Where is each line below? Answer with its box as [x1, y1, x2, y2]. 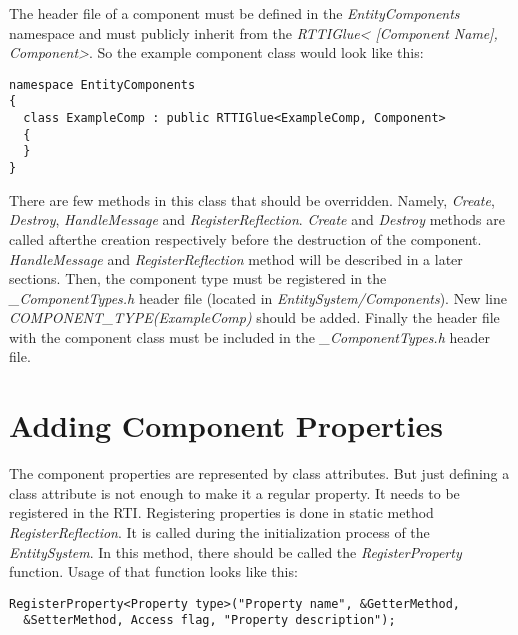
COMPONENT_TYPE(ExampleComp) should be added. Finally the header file [9, 307, 500, 328]
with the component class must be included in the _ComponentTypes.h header [9, 326, 490, 347]
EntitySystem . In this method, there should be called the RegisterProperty [9, 541, 462, 562]
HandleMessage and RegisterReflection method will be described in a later [9, 248, 463, 269]
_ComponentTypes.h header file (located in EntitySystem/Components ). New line [9, 287, 507, 308]
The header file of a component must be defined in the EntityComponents [9, 3, 460, 23]
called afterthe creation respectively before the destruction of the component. [9, 228, 482, 249]
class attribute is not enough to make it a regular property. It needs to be [9, 482, 460, 503]
